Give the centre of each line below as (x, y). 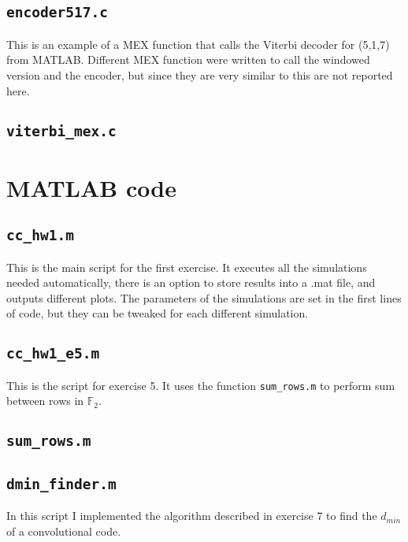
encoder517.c (57, 13)
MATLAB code (91, 187)
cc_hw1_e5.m (53, 354)
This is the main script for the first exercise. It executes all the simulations (187, 267)
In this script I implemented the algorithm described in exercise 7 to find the (192, 516)
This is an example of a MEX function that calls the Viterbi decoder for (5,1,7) (198, 44)
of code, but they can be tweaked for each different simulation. (158, 313)
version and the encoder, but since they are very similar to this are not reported (200, 74)
